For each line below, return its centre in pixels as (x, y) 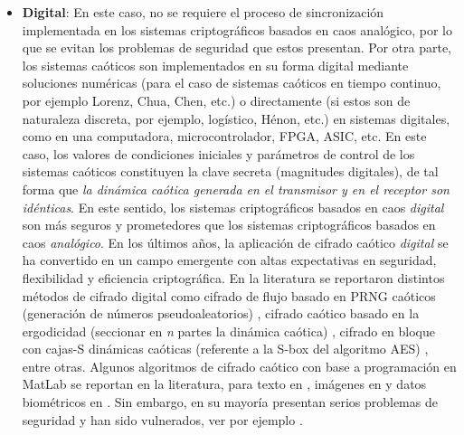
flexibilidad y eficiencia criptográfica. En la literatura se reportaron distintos (233, 277)
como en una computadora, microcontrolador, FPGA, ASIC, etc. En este (224, 136)
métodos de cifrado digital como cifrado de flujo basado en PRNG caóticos (229, 295)
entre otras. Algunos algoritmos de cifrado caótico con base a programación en (239, 366)
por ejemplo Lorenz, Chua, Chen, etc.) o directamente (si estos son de (216, 100)
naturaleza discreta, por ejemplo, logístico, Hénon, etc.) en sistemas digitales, (236, 118)
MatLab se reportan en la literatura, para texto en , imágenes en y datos (224, 384)
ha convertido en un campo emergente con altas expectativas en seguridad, (229, 260)
